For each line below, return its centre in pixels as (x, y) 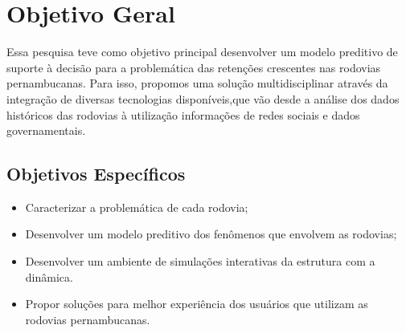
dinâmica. (49, 276)
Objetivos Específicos (96, 174)
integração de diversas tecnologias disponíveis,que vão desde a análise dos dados (203, 98)
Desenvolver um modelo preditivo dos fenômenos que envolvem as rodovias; (211, 234)
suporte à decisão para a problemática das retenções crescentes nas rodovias (194, 67)
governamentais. (46, 130)
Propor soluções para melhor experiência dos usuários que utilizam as (197, 304)
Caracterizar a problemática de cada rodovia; (137, 207)
